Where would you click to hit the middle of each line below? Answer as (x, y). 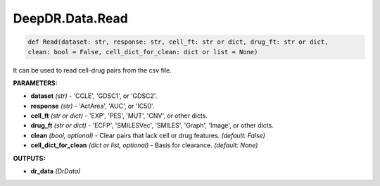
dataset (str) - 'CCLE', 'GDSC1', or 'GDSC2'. (94, 96)
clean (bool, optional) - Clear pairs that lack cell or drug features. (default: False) (148, 135)
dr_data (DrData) (56, 171)
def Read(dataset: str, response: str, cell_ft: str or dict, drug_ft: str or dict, (178, 42)
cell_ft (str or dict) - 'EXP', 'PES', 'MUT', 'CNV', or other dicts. (119, 116)
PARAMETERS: (35, 83)
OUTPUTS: (29, 158)
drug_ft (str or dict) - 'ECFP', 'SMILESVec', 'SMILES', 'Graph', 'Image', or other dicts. (152, 125)
